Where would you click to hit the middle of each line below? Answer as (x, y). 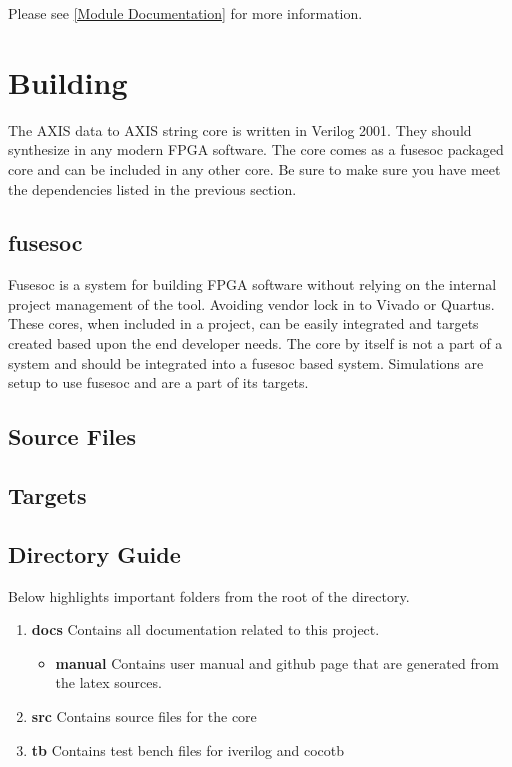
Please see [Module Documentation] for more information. (185, 13)
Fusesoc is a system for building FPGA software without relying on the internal (252, 284)
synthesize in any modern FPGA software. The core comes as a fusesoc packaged (256, 149)
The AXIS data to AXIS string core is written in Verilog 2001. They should (240, 129)
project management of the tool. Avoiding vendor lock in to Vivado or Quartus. (251, 303)
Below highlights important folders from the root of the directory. (209, 595)
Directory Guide (94, 553)
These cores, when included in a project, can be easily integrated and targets (243, 323)
